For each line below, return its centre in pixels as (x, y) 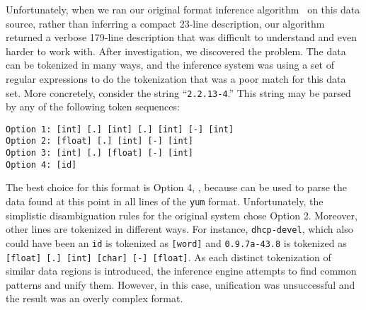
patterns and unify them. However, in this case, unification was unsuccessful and (181, 284)
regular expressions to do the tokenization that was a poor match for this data (176, 78)
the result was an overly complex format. (95, 298)
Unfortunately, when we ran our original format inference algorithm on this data (183, 9)
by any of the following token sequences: (93, 107)
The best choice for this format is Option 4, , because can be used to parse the (176, 187)
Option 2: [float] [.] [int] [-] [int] (99, 141)
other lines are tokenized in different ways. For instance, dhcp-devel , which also (179, 229)
